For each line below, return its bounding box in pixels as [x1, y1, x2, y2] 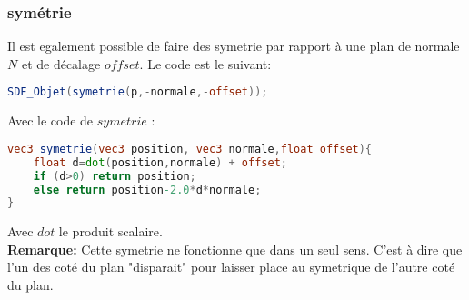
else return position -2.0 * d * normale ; [33, 183, 262, 196]
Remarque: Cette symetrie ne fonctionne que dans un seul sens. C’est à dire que [7, 239, 463, 258]
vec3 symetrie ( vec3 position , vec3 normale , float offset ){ [7, 142, 373, 155]
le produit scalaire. [58, 222, 163, 241]
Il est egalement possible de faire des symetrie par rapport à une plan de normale [7, 36, 460, 55]
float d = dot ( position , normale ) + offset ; [33, 155, 287, 169]
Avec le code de [7, 111, 94, 130]
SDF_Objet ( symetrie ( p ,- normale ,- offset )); [7, 85, 268, 99]
